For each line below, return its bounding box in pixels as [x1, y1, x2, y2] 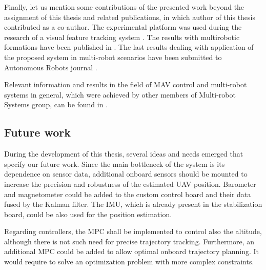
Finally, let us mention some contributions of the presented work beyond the [4, 2, 244, 12]
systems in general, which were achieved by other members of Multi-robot [4, 89, 236, 100]
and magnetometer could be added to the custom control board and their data [4, 188, 251, 199]
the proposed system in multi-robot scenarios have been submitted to [4, 51, 222, 62]
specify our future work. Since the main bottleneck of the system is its [4, 158, 225, 169]
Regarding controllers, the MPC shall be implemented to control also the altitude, [4, 226, 262, 237]
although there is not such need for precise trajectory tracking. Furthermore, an [4, 236, 255, 246]
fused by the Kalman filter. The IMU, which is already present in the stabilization [4, 199, 262, 209]
